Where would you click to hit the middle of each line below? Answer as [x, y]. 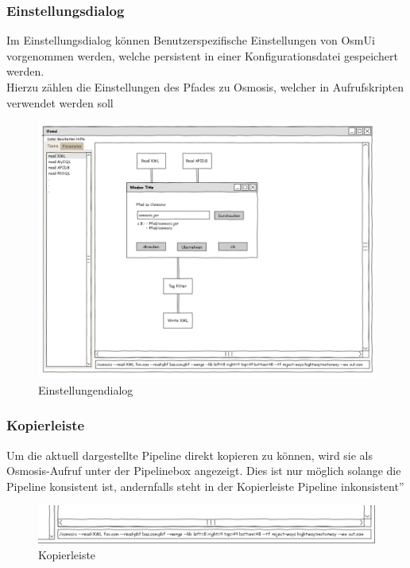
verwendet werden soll [60, 102]
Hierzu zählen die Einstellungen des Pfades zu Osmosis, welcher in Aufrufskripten [205, 87]
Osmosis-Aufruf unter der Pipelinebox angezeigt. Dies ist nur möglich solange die [204, 471]
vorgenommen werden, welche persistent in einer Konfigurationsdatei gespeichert [202, 55]
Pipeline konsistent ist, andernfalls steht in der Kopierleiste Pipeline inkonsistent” [205, 486]
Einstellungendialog [86, 389]
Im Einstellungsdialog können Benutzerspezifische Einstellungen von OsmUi [191, 40]
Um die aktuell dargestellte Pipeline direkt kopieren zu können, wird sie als [190, 455]
